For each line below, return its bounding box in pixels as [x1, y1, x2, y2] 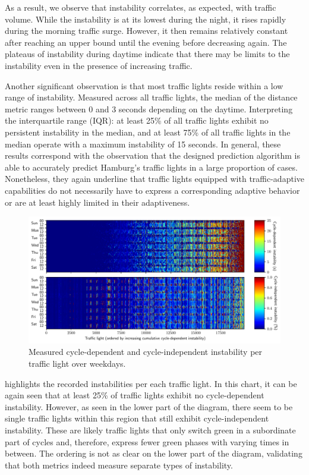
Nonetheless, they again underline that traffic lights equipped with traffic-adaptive [5, 172, 304, 185]
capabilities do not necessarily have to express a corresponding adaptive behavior [5, 184, 300, 196]
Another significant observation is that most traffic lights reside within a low [5, 79, 283, 92]
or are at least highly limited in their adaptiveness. [5, 196, 190, 208]
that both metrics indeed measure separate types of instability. [5, 458, 233, 471]
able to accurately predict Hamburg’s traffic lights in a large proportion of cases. [5, 161, 298, 173]
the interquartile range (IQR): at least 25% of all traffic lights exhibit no [5, 114, 269, 127]
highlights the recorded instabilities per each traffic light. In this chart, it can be [5, 377, 297, 389]
